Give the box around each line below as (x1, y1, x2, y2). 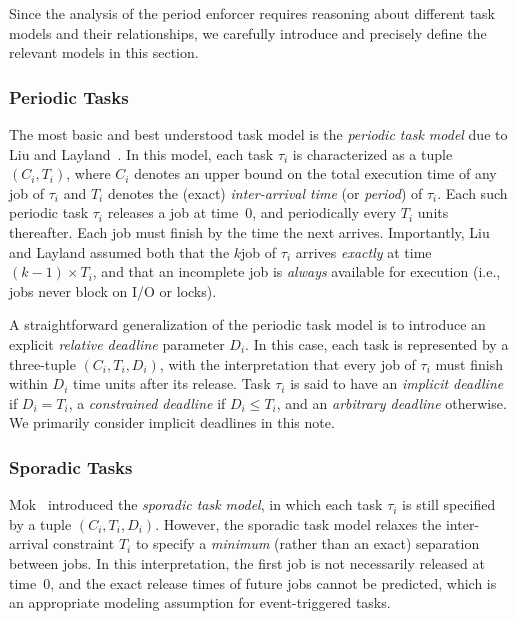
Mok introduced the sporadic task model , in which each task (9, 494, 383, 515)
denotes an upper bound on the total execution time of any (134, 163, 497, 184)
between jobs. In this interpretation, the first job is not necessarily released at (9, 552, 485, 573)
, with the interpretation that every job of (159, 353, 416, 374)
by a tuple (9, 513, 72, 534)
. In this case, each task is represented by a (245, 333, 509, 354)
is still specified (402, 494, 496, 515)
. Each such (437, 182, 508, 203)
